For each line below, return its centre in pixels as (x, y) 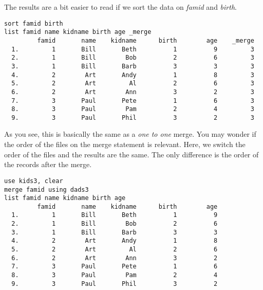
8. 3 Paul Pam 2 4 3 (133, 109)
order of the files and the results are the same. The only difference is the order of (131, 154)
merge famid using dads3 (46, 189)
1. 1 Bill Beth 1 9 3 (133, 49)
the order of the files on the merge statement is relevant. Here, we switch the (125, 144)
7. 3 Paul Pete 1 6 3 (133, 101)
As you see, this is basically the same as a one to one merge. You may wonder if (130, 134)
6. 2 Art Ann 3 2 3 (133, 92)
